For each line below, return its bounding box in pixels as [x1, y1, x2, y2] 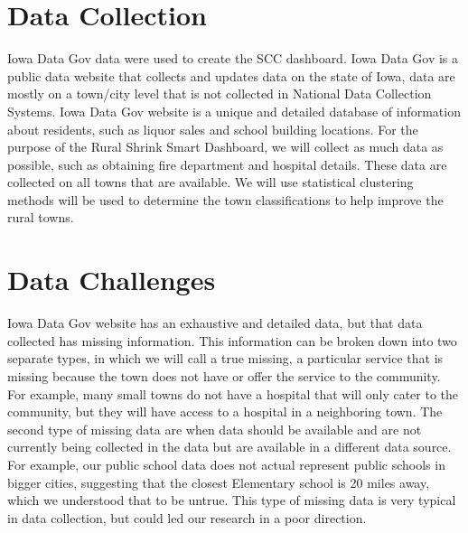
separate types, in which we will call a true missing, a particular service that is [7, 349, 444, 368]
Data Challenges [7, 261, 216, 298]
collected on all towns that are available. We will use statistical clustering [7, 173, 414, 192]
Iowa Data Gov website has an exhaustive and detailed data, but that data [7, 313, 423, 332]
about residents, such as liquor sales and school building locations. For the [7, 119, 418, 138]
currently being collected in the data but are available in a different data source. [7, 437, 452, 456]
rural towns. [7, 208, 74, 227]
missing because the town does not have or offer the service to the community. [7, 366, 441, 385]
